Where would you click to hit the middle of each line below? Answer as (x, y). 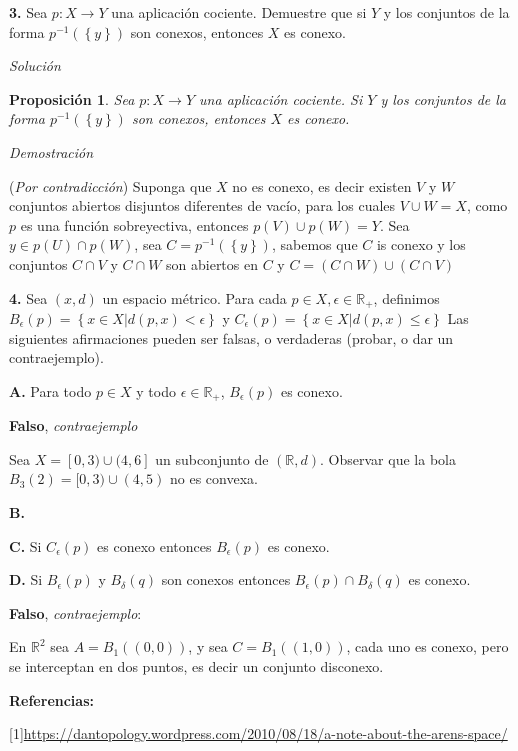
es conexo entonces (154, 545)
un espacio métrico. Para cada (194, 297)
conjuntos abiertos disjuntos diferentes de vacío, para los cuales (202, 205)
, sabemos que (314, 244)
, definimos (406, 297)
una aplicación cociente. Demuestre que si (239, 12)
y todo (156, 390)
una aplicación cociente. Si (281, 98)
